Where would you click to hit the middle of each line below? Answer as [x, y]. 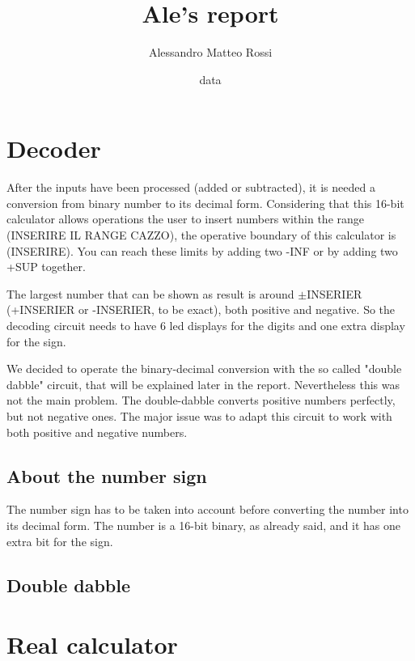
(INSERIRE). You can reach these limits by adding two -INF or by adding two [202, 250]
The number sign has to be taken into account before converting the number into [207, 509]
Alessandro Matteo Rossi [210, 52]
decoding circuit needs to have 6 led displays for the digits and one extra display [206, 325]
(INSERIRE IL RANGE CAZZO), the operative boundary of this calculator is [201, 235]
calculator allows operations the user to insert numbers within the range [186, 219]
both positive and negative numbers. [97, 432]
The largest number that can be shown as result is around [150, 293]
